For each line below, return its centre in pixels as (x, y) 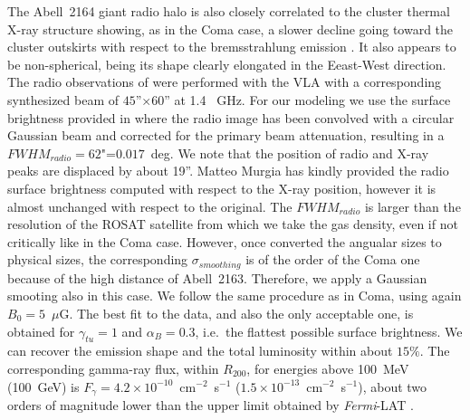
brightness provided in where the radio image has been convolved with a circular (231, 117)
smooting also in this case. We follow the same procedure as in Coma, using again (235, 296)
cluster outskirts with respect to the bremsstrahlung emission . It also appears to (232, 47)
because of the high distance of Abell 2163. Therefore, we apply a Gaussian (217, 277)
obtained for (41, 331)
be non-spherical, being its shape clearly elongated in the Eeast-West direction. (227, 64)
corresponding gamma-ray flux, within (113, 368)
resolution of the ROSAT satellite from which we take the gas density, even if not (233, 224)
